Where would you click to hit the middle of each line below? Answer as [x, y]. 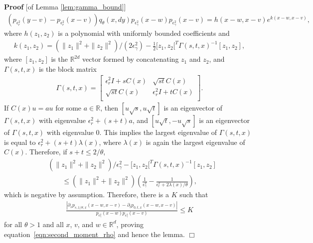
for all [13, 224]
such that [194, 194]
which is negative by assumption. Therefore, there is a [86, 194]
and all [53, 224]
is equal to [20, 142]
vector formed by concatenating [131, 59]
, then [109, 108]
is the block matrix [68, 68]
